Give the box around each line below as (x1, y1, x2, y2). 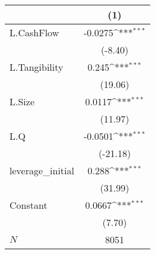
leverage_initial (10, 164, 74, 177)
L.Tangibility (10, 60, 64, 74)
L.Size (10, 95, 35, 108)
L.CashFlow (10, 26, 59, 39)
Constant (10, 198, 48, 212)
